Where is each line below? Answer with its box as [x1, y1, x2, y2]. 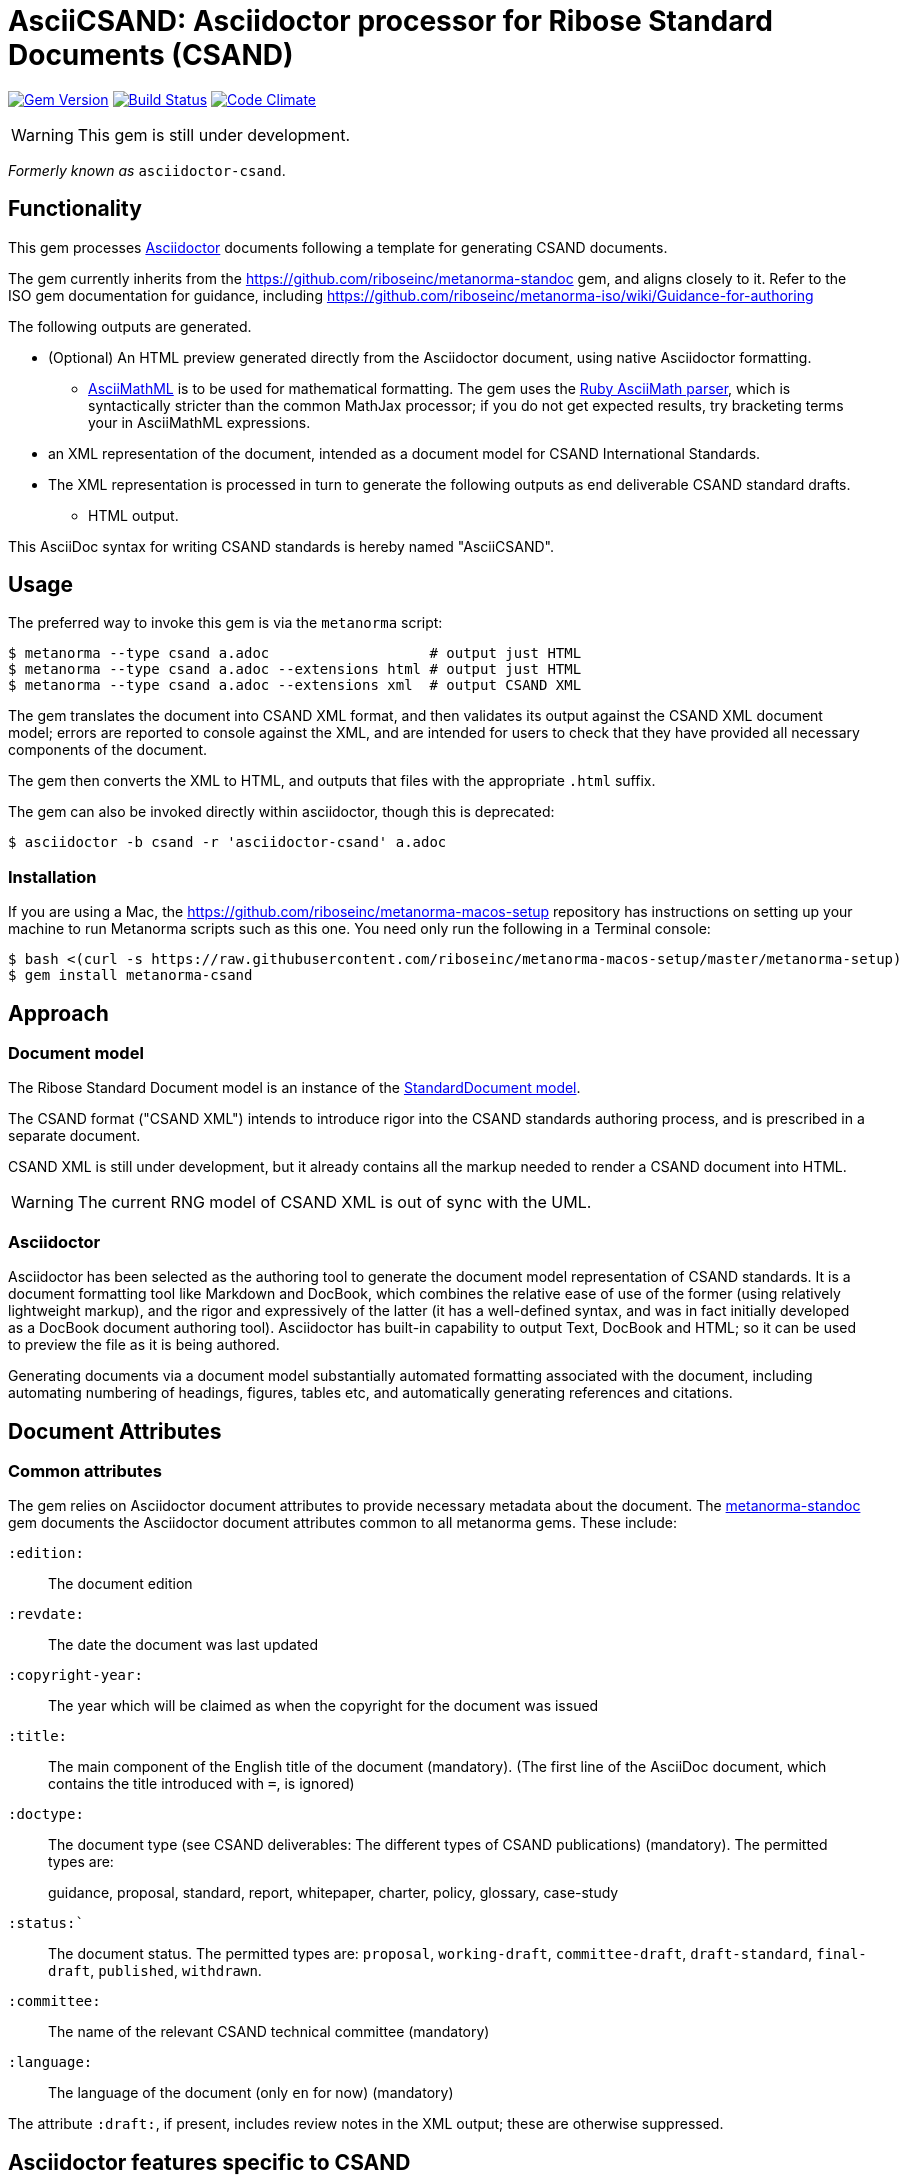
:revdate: [8, 1606, 84, 1623]
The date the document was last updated [48, 1636, 319, 1654]
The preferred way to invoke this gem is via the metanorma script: [8, 614, 443, 632]
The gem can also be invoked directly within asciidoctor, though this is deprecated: [8, 803, 555, 821]
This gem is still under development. [77, 124, 350, 145]
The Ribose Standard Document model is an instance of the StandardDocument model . [8, 1079, 581, 1097]
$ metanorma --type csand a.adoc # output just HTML [8, 645, 582, 662]
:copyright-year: [8, 1667, 143, 1684]
